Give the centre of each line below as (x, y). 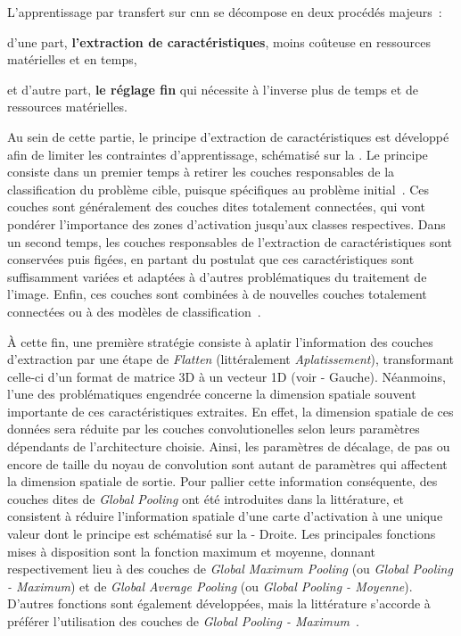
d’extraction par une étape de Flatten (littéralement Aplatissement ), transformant (230, 359)
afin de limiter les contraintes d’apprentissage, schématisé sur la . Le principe (218, 154)
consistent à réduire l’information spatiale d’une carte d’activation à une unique (225, 516)
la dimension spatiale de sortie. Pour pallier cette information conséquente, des (222, 481)
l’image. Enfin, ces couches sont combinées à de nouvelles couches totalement (217, 294)
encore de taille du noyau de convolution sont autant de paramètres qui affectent (227, 463)
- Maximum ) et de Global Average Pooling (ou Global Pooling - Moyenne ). (210, 586)
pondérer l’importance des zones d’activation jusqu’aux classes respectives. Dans (226, 223)
